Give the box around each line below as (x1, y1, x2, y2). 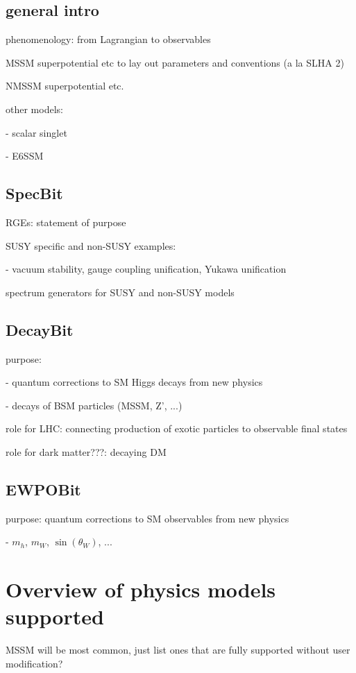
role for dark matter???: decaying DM (6, 444, 167, 459)
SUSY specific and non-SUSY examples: (6, 238, 176, 253)
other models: (6, 101, 63, 116)
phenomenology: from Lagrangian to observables (6, 32, 211, 46)
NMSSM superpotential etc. (6, 78, 124, 93)
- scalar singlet (6, 125, 67, 139)
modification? (6, 656, 63, 670)
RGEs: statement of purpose (6, 214, 126, 229)
